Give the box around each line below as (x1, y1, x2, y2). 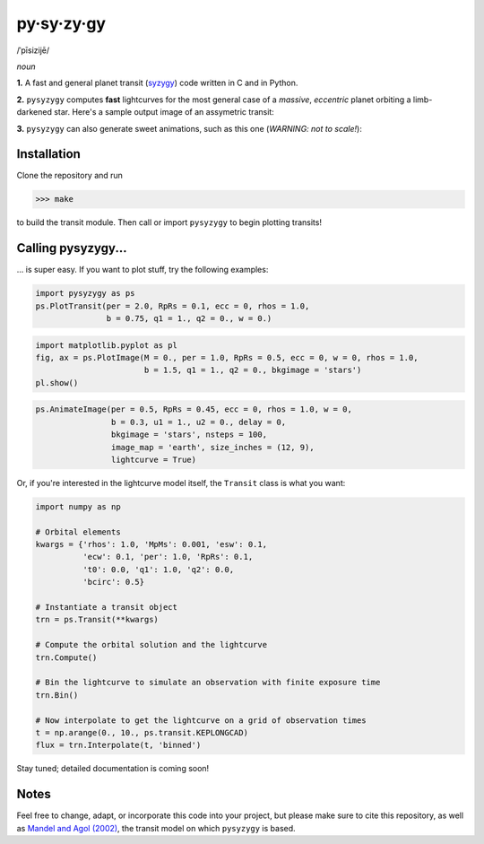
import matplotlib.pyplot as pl (35, 340, 178, 350)
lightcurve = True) (110, 454, 197, 465)
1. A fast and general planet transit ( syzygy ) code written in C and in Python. (16, 77, 298, 89)
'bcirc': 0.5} (82, 577, 145, 587)
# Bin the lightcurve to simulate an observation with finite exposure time (35, 677, 381, 688)
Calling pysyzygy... (16, 240, 127, 256)
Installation (16, 146, 81, 161)
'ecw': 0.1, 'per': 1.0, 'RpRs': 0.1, (82, 552, 254, 562)
